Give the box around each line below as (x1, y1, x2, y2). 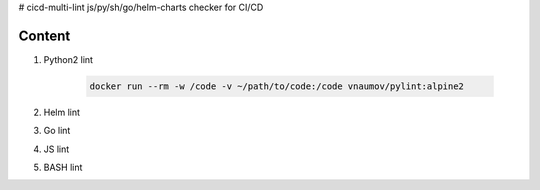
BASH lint (43, 161, 83, 174)
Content (18, 27, 71, 44)
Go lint (43, 125, 71, 137)
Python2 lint (43, 53, 94, 65)
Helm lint (43, 106, 80, 118)
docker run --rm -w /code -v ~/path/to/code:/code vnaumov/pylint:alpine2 (89, 80, 465, 92)
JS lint (43, 143, 70, 155)
